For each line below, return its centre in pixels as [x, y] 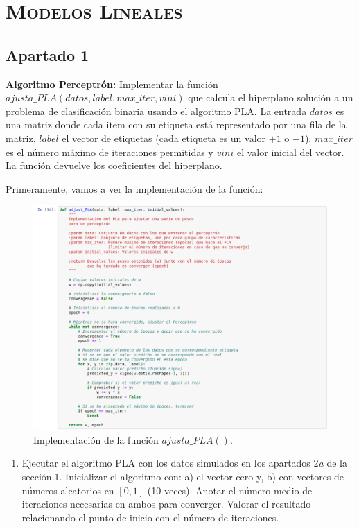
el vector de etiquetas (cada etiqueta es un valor [164, 138]
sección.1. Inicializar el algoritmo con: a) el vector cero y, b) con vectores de [183, 476]
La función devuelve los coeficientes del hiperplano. [114, 165]
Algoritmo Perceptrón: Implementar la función [112, 84]
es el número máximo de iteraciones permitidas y [110, 151]
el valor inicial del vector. [290, 151]
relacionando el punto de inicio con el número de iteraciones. [150, 517]
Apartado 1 [47, 54]
